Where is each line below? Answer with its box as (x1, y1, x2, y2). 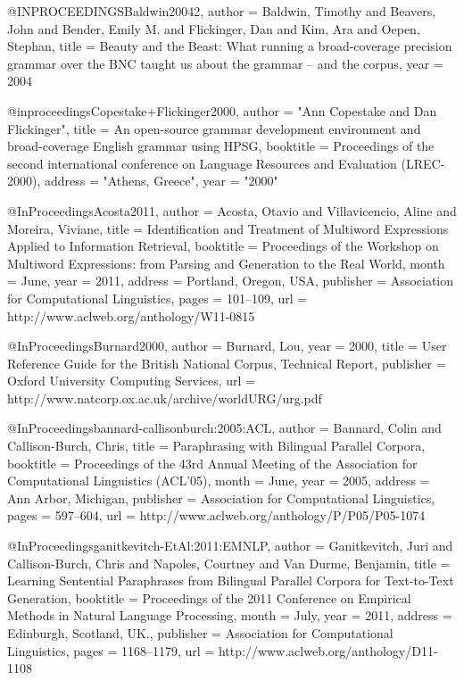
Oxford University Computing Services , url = (7, 371, 256, 390)
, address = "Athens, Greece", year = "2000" (37, 171, 278, 190)
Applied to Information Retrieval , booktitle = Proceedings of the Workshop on (7, 236, 439, 255)
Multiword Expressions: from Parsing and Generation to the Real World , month (7, 253, 445, 272)
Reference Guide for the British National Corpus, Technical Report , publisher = (7, 353, 446, 372)
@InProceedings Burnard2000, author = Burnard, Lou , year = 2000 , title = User (7, 336, 447, 355)
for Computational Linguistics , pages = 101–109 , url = (7, 288, 308, 307)
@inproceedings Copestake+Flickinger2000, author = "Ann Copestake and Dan (7, 101, 437, 120)
